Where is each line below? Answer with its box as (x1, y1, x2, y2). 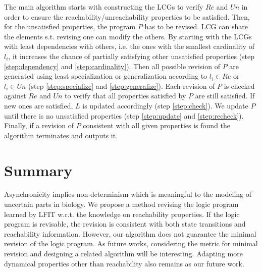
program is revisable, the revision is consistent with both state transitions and (4, 219, 246, 229)
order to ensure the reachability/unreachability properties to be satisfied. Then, (4, 11, 250, 22)
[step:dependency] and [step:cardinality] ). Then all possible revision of (4, 61, 220, 71)
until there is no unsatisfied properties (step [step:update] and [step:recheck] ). (4, 110, 244, 121)
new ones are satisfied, (4, 100, 73, 111)
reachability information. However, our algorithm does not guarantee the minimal (4, 228, 256, 239)
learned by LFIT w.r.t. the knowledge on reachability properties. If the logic (4, 208, 240, 219)
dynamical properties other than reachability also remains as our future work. (4, 258, 244, 268)
